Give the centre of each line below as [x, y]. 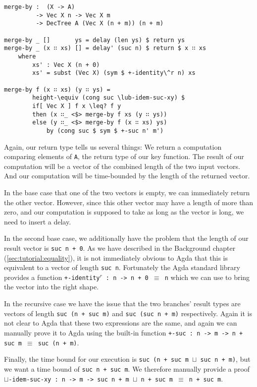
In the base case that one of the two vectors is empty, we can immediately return [127, 192]
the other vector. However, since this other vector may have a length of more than [129, 202]
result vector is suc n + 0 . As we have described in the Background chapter [120, 248]
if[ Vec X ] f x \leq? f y [77, 106]
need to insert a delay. [38, 221]
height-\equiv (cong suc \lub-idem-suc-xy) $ [109, 98]
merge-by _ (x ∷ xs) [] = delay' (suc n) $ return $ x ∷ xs [105, 48]
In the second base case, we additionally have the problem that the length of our [126, 238]
